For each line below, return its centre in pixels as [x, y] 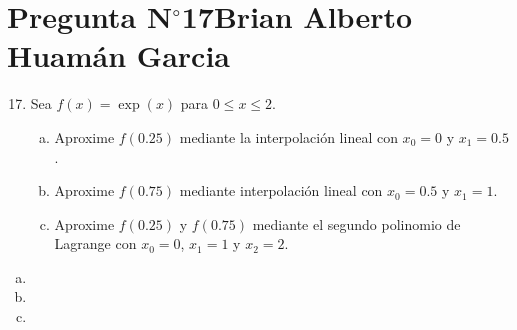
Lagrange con [95, 243]
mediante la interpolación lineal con [288, 136]
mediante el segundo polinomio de [356, 223]
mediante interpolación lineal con [281, 190]
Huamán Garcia [118, 55]
